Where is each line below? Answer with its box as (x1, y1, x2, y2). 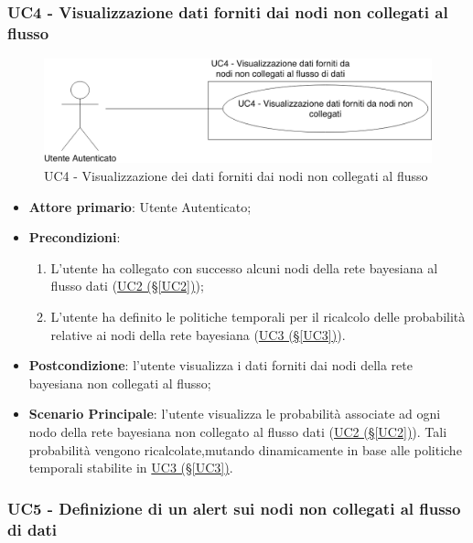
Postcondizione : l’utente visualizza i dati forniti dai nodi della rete (28, 356, 413, 375)
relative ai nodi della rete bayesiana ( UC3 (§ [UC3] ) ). (50, 325, 346, 344)
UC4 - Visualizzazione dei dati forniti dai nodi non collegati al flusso (44, 166, 428, 186)
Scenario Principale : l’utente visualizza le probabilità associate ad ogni (28, 404, 441, 423)
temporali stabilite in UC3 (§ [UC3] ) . (28, 458, 233, 477)
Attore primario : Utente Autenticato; (28, 197, 252, 216)
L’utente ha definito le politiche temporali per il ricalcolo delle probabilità (50, 306, 466, 325)
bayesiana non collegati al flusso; (28, 373, 211, 392)
